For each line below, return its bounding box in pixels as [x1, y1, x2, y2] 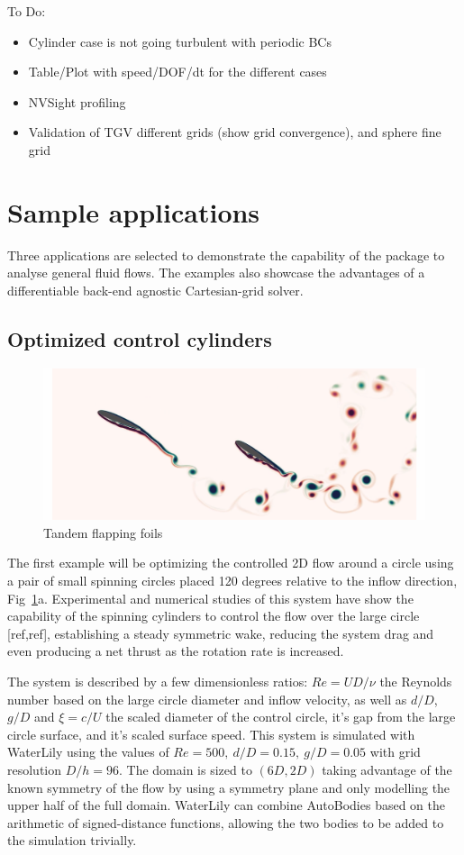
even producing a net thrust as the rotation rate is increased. [7, 641, 344, 660]
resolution [7, 759, 62, 778]
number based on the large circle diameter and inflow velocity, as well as [7, 689, 407, 708]
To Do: [7, 2, 46, 20]
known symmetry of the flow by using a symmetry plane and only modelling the [7, 778, 450, 796]
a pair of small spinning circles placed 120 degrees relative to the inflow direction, [7, 570, 458, 589]
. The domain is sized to [119, 759, 252, 778]
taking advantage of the [322, 759, 452, 778]
